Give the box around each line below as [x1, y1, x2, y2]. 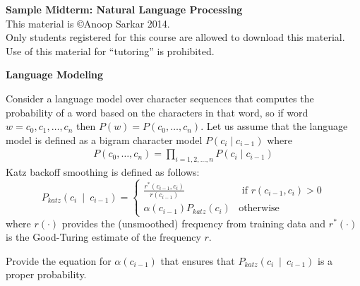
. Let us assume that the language [200, 119, 348, 133]
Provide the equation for [6, 253, 112, 268]
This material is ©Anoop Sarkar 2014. [6, 16, 170, 30]
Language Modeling [6, 67, 104, 82]
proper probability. [6, 267, 87, 282]
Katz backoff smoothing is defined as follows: [6, 165, 200, 179]
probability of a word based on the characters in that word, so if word [6, 105, 308, 119]
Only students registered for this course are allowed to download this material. [6, 30, 345, 44]
